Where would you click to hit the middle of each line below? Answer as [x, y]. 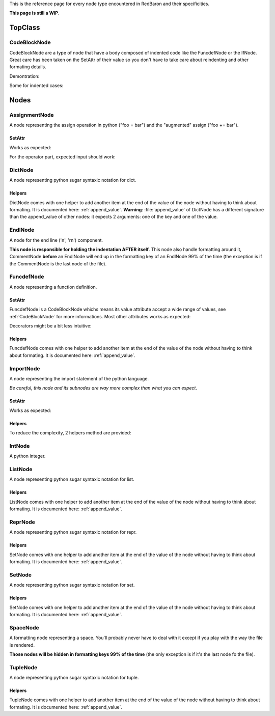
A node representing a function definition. [53, 287]
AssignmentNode [32, 115]
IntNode [20, 446]
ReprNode [22, 522]
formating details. [28, 67]
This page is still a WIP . [34, 13]
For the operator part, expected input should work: [62, 157]
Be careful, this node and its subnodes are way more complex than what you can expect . [103, 388]
